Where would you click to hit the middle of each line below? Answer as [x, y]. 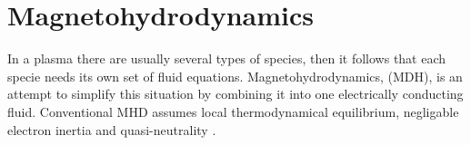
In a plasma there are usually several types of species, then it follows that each [227, 58]
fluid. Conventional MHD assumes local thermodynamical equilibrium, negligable [233, 111]
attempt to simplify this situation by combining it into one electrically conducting [235, 94]
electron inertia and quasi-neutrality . [112, 129]
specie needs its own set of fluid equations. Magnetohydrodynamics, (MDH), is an [235, 76]
